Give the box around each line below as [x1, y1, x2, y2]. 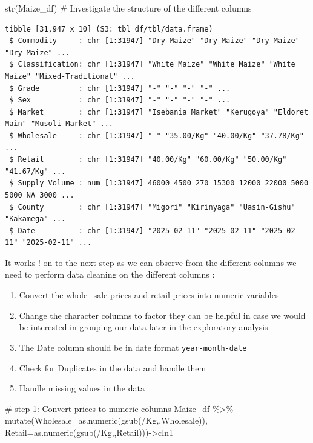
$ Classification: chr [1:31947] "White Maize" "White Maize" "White [9, 60, 295, 69]
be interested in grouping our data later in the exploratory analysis [19, 321, 268, 333]
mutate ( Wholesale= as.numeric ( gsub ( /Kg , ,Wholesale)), [5, 414, 208, 427]
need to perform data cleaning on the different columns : [5, 268, 215, 281]
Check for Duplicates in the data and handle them [19, 361, 206, 374]
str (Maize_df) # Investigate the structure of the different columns [5, 2, 252, 14]
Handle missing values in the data [19, 382, 145, 395]
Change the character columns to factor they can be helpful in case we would [19, 308, 306, 321]
